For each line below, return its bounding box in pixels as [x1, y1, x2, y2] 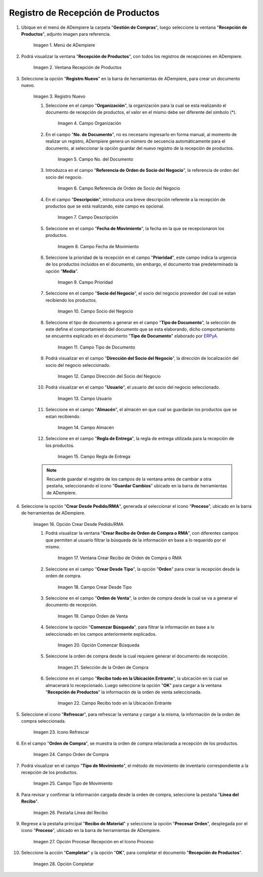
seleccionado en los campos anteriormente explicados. [45, 631, 157, 637]
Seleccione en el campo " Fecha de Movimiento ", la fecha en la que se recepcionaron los [45, 225, 225, 231]
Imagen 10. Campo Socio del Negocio [57, 308, 133, 314]
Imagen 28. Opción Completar [33, 861, 94, 867]
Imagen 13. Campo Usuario [57, 396, 112, 401]
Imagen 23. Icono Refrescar [33, 729, 90, 735]
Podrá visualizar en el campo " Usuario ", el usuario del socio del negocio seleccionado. [45, 384, 220, 390]
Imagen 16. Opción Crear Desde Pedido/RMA [33, 521, 124, 527]
